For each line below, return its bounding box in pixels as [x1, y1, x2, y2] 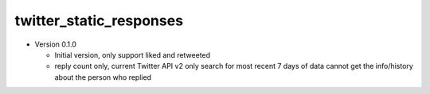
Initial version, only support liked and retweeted [54, 50, 211, 59]
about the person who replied [54, 72, 151, 82]
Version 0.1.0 [34, 39, 77, 49]
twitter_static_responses [14, 12, 183, 29]
